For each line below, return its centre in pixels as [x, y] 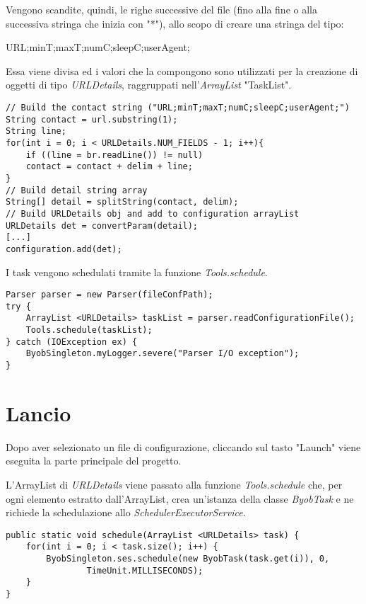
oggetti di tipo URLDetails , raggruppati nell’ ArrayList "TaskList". [149, 85]
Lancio [39, 412]
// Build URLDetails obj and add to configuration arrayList [153, 213]
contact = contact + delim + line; [109, 167]
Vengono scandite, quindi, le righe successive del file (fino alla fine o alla [161, 9]
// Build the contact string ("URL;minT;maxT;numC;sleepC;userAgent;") [178, 107]
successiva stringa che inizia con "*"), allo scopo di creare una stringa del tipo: [175, 23]
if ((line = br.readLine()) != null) [114, 155]
